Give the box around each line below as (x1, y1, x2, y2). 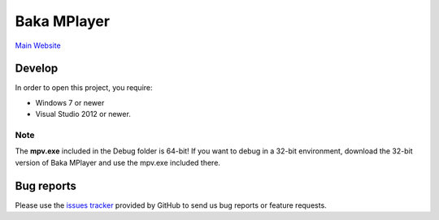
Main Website (15, 41, 61, 50)
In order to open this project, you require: (15, 83, 154, 93)
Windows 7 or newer (35, 97, 105, 107)
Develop (15, 62, 59, 75)
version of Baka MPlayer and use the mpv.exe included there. (15, 157, 221, 167)
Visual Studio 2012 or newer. (35, 110, 132, 119)
